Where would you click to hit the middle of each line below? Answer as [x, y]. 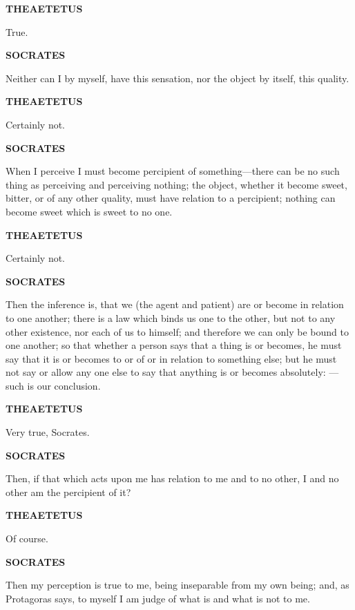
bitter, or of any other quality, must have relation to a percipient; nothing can [171, 198]
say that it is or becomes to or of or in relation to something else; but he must [171, 358]
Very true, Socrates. [48, 432]
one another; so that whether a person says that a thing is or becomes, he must [174, 345]
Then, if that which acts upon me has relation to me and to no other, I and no [172, 478]
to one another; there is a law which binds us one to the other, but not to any [171, 317]
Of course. [27, 538]
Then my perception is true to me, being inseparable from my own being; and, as [177, 585]
